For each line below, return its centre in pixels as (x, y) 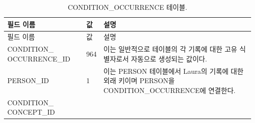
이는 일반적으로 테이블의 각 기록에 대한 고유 (170, 49)
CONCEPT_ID (31, 112)
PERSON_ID (28, 80)
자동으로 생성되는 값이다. (169, 58)
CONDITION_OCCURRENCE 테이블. (127, 7)
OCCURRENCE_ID (39, 58)
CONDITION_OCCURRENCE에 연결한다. (170, 90)
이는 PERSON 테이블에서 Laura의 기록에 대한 (174, 71)
